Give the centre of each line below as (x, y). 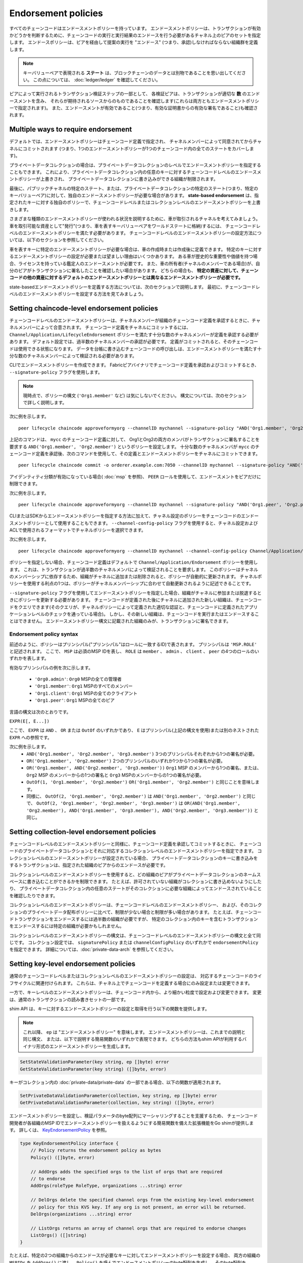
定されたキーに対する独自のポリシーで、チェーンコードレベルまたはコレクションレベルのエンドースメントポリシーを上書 (135, 203)
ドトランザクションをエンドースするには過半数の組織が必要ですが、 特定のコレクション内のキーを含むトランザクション (134, 919)
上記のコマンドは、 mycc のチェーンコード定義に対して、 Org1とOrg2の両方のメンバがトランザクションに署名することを (135, 440)
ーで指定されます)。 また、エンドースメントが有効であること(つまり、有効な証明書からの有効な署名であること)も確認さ (134, 108)
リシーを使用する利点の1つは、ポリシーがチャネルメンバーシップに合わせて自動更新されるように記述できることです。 (132, 584)
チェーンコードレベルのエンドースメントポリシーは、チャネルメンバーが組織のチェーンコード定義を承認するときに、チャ (135, 320)
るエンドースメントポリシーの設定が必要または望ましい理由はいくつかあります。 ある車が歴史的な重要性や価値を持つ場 (133, 256)
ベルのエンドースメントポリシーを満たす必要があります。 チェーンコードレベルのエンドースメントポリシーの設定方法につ (136, 233)
